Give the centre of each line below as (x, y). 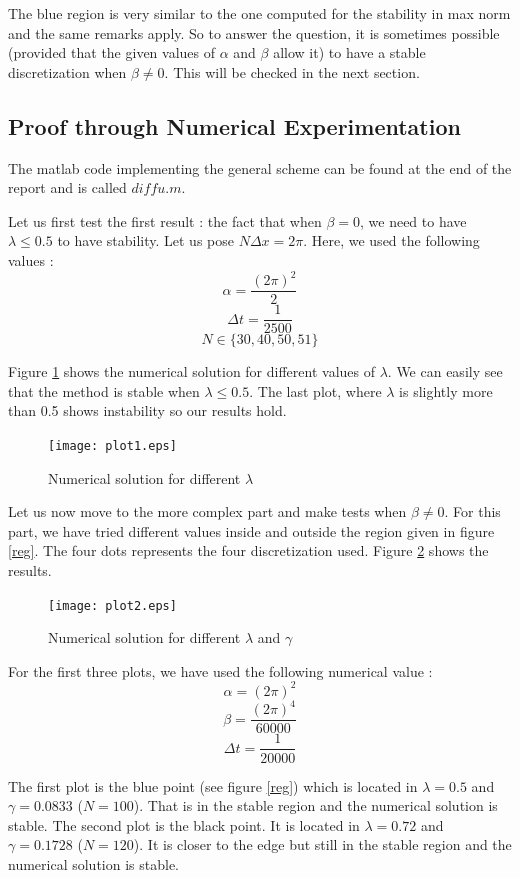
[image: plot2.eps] (112, 605)
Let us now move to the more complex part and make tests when (207, 511)
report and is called (67, 187)
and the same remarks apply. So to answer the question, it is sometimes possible (254, 32)
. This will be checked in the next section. (292, 71)
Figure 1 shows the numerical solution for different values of (191, 371)
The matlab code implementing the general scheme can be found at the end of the (260, 167)
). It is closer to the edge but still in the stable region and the (322, 844)
